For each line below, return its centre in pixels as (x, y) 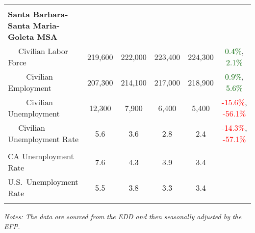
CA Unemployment (41, 156)
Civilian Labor (43, 51)
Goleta (21, 37)
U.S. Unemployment (43, 182)
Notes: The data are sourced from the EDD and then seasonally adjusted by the (123, 216)
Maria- (46, 25)
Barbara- (51, 14)
